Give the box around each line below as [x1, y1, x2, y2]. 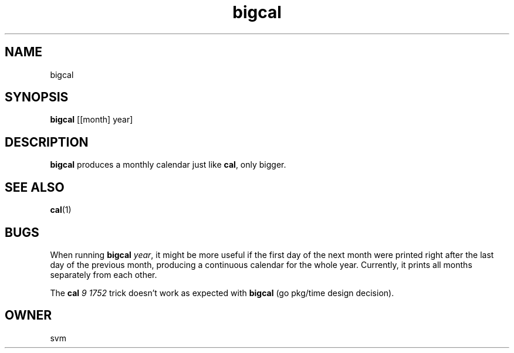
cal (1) [50, 205, 72, 215]
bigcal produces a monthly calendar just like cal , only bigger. [50, 159, 286, 170]
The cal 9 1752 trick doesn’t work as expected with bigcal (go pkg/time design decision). [50, 287, 394, 298]
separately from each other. [50, 269, 157, 280]
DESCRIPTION [5, 134, 89, 150]
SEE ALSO [5, 179, 65, 195]
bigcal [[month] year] [50, 114, 133, 125]
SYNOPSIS [5, 90, 69, 105]
